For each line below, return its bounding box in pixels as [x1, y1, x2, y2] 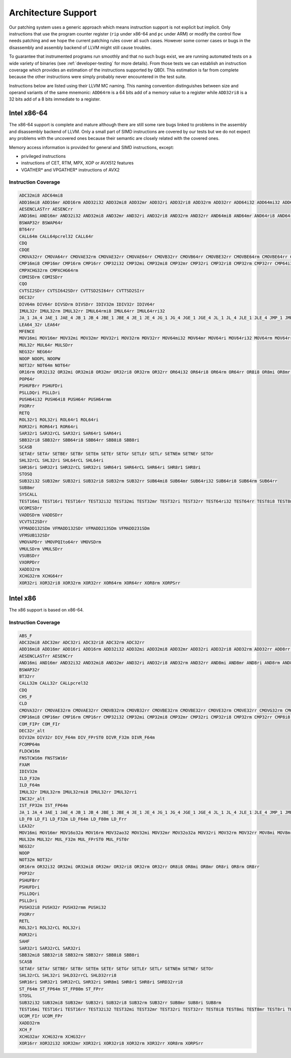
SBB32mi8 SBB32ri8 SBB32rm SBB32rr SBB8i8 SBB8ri [19, 952, 140, 957]
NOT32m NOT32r [19, 857, 53, 863]
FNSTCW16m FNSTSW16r [19, 755, 68, 761]
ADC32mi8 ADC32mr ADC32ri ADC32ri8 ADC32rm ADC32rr [19, 639, 145, 645]
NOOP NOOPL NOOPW [19, 356, 61, 361]
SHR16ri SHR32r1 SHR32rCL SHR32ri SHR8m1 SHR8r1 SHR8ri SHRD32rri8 [19, 979, 183, 985]
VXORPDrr [19, 560, 40, 565]
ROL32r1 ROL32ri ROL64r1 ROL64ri [19, 417, 99, 422]
